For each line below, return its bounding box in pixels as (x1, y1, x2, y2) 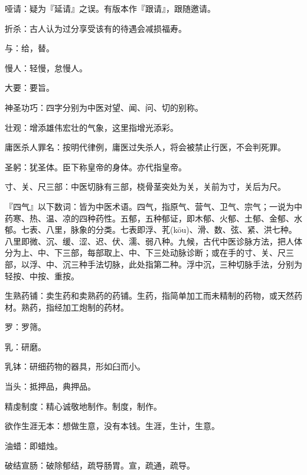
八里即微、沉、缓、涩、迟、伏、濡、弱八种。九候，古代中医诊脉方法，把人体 (5, 235, 302, 247)
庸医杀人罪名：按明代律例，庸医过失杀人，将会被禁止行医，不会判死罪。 (5, 141, 286, 153)
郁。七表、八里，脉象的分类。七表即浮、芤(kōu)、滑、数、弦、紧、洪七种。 (5, 223, 297, 236)
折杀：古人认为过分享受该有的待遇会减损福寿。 (5, 22, 187, 34)
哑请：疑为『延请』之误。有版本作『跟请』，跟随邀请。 (5, 2, 215, 14)
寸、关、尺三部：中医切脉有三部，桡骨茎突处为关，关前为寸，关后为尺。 (5, 180, 286, 193)
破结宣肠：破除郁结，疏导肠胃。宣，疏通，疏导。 (5, 459, 195, 471)
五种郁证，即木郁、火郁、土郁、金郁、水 (145, 212, 302, 224)
